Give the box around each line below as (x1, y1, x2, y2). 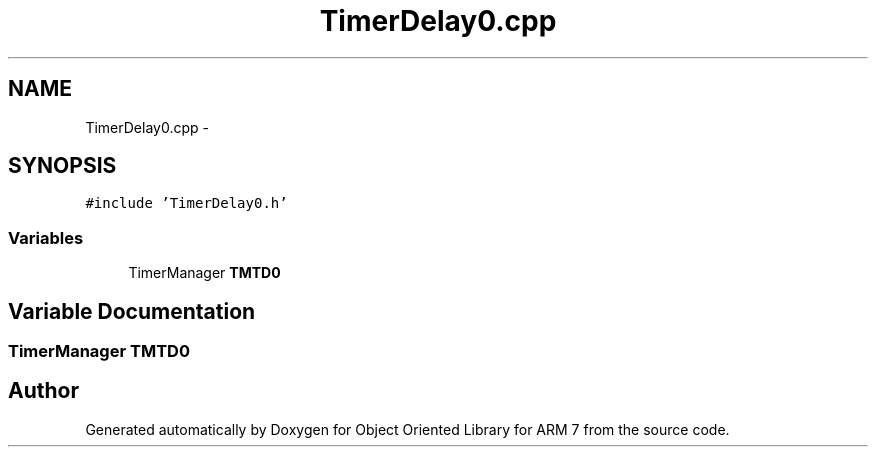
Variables (8, 227, 84, 248)
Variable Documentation (8, 298, 256, 324)
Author (8, 378, 79, 404)
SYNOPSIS (8, 153, 117, 179)
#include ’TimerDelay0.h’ (85, 195, 288, 212)
